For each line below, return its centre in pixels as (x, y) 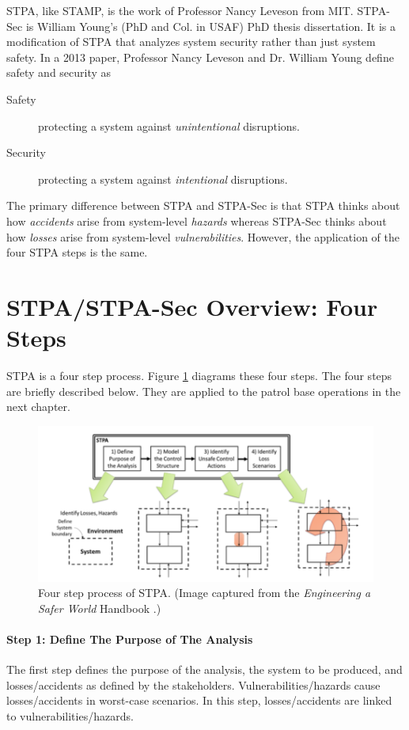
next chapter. (38, 407)
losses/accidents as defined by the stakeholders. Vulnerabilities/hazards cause (193, 684)
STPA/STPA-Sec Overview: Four (192, 306)
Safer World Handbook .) (100, 608)
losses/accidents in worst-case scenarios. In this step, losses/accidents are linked (199, 700)
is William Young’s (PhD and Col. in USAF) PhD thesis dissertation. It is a (210, 26)
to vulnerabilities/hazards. (70, 716)
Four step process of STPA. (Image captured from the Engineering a (204, 593)
